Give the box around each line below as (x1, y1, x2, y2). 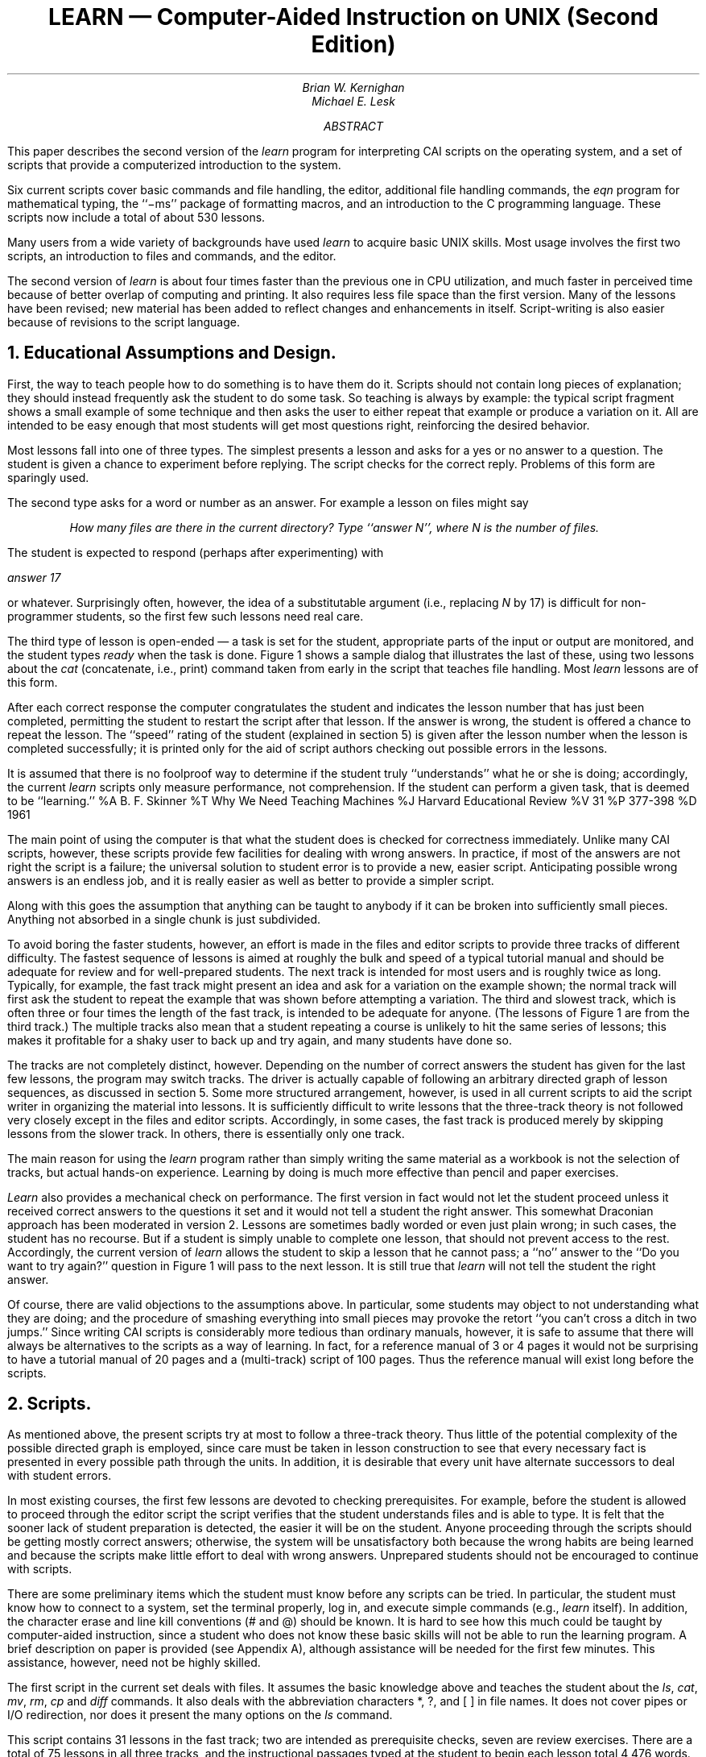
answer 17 (7, 570, 61, 584)
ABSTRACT (323, 118, 384, 133)
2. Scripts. (7, 1394, 92, 1414)
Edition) (311, 31, 396, 58)
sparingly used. (7, 470, 89, 484)
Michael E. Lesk (312, 93, 395, 108)
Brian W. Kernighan (302, 80, 405, 94)
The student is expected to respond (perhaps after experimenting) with (7, 545, 384, 559)
